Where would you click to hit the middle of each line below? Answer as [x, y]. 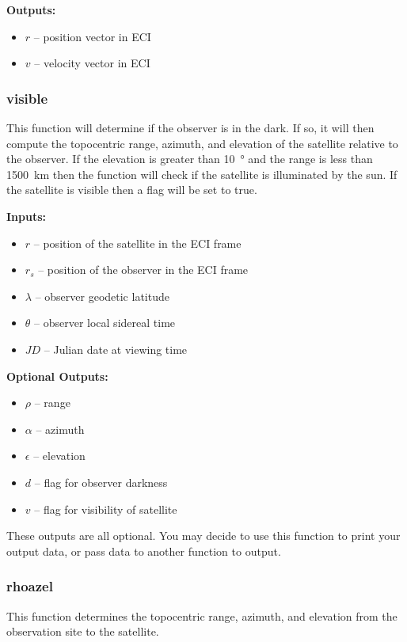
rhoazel [30, 586]
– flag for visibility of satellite [106, 509]
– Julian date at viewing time [116, 349]
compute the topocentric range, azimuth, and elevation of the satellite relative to [202, 143]
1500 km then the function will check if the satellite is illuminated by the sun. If [202, 174]
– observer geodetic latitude [102, 296]
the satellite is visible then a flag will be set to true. [132, 190]
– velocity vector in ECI [92, 63]
